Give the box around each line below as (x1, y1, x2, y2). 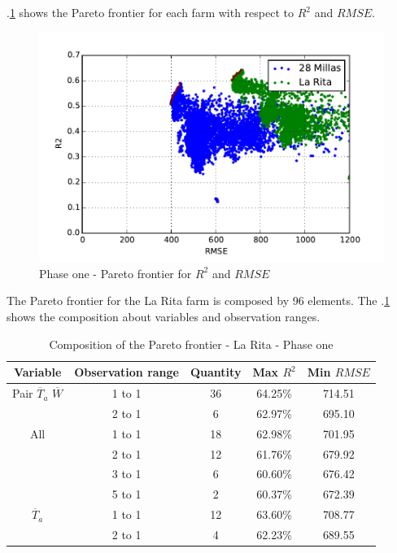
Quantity (190, 364, 242, 381)
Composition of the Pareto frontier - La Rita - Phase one (49, 335, 334, 352)
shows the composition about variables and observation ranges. (7, 308, 321, 325)
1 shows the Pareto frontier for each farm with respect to (9, 4, 294, 20)
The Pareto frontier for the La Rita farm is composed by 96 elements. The (7, 292, 377, 309)
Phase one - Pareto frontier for (39, 264, 192, 281)
